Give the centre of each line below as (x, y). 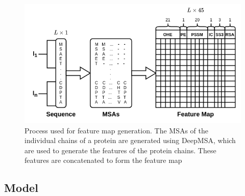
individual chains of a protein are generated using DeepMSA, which (130, 140)
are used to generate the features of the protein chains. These (120, 150)
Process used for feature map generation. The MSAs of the (116, 130)
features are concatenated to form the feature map (103, 160)
